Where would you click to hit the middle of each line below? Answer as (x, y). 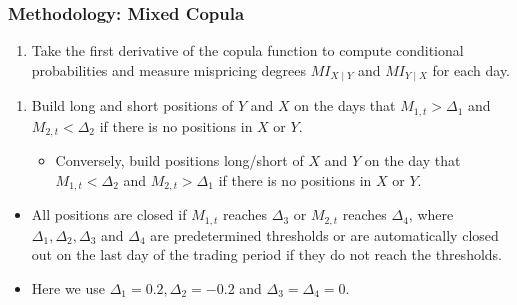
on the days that (345, 105)
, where (431, 214)
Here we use (68, 287)
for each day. (471, 69)
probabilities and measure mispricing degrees (169, 69)
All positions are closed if (109, 214)
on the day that (412, 160)
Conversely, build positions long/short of (179, 160)
